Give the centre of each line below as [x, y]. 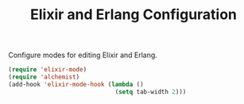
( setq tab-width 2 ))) [151, 92]
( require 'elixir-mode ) [48, 70]
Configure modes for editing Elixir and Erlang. [83, 55]
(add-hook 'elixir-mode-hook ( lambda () [76, 84]
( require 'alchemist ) [44, 77]
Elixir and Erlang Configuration [134, 15]
